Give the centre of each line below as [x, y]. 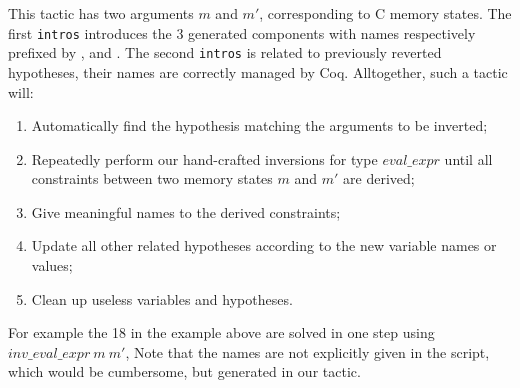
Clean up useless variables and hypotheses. [162, 298]
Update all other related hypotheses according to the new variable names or [264, 245]
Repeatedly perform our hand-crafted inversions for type [204, 158]
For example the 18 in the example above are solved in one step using [221, 332]
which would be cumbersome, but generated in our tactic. [184, 371]
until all [468, 158]
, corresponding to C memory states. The [385, 13]
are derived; [379, 178]
